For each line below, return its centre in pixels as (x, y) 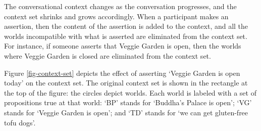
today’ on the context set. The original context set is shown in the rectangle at (126, 83)
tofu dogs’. (20, 122)
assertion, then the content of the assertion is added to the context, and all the (126, 26)
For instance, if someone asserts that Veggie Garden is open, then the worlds (123, 46)
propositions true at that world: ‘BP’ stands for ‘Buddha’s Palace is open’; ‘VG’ (128, 102)
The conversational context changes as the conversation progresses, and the (120, 6)
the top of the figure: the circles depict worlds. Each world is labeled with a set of (130, 92)
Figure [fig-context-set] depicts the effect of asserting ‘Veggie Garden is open (122, 73)
